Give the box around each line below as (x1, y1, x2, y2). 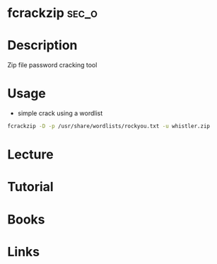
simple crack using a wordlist (17, 109, 103, 117)
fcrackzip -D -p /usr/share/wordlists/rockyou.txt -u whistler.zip (7, 122, 211, 130)
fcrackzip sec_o (7, 5, 98, 21)
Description (7, 38, 78, 54)
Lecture (7, 147, 54, 163)
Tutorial (7, 179, 54, 195)
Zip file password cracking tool (7, 61, 98, 69)
